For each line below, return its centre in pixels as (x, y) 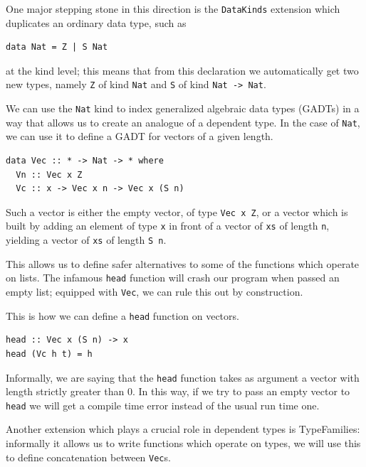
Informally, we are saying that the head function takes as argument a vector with (183, 377)
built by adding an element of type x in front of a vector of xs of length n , (168, 226)
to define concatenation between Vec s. (88, 457)
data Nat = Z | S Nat (57, 47)
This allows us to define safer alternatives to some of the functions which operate (183, 263)
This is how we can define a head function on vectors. (122, 315)
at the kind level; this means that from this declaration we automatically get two (182, 70)
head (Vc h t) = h (49, 354)
